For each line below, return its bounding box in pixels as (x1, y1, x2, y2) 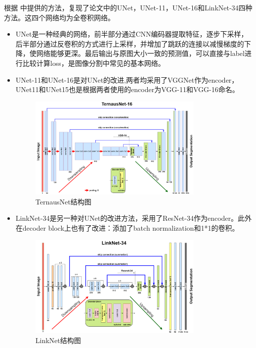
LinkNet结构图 (35, 335, 81, 346)
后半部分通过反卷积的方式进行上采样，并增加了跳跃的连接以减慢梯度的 (15, 38, 244, 49)
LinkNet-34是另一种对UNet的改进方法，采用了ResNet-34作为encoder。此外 (15, 213, 252, 223)
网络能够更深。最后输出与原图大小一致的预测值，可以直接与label (36, 48, 245, 58)
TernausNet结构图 (35, 196, 91, 206)
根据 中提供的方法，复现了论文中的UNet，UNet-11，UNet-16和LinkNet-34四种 (4, 2, 253, 12)
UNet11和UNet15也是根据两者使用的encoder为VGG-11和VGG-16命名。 (15, 84, 239, 95)
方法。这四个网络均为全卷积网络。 (4, 12, 115, 22)
